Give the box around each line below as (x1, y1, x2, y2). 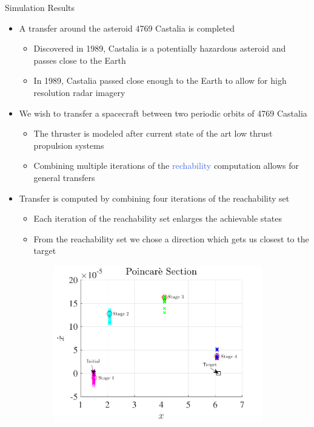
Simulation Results (5, 1, 75, 13)
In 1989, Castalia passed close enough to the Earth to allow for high (33, 74, 287, 87)
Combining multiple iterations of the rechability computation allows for (33, 159, 299, 172)
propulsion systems (33, 138, 104, 151)
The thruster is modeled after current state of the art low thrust (33, 127, 273, 140)
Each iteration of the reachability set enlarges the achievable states (33, 212, 282, 225)
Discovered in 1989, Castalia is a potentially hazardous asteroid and (33, 42, 286, 55)
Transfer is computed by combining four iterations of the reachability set (19, 191, 290, 204)
